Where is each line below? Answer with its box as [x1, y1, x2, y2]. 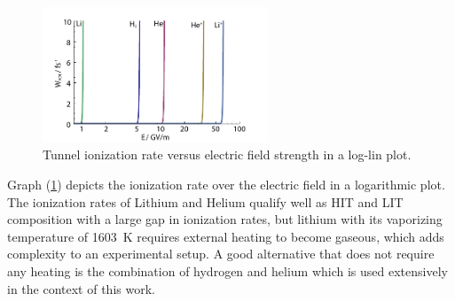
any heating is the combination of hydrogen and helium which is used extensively [7, 261, 448, 280]
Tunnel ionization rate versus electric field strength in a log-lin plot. [43, 145, 412, 164]
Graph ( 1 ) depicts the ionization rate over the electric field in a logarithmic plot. [7, 174, 445, 193]
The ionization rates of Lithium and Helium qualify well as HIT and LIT [7, 192, 404, 211]
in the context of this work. [7, 279, 155, 297]
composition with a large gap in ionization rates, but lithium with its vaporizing [7, 210, 443, 228]
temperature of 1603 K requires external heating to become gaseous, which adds [7, 227, 444, 245]
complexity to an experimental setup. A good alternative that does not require [7, 244, 435, 263]
